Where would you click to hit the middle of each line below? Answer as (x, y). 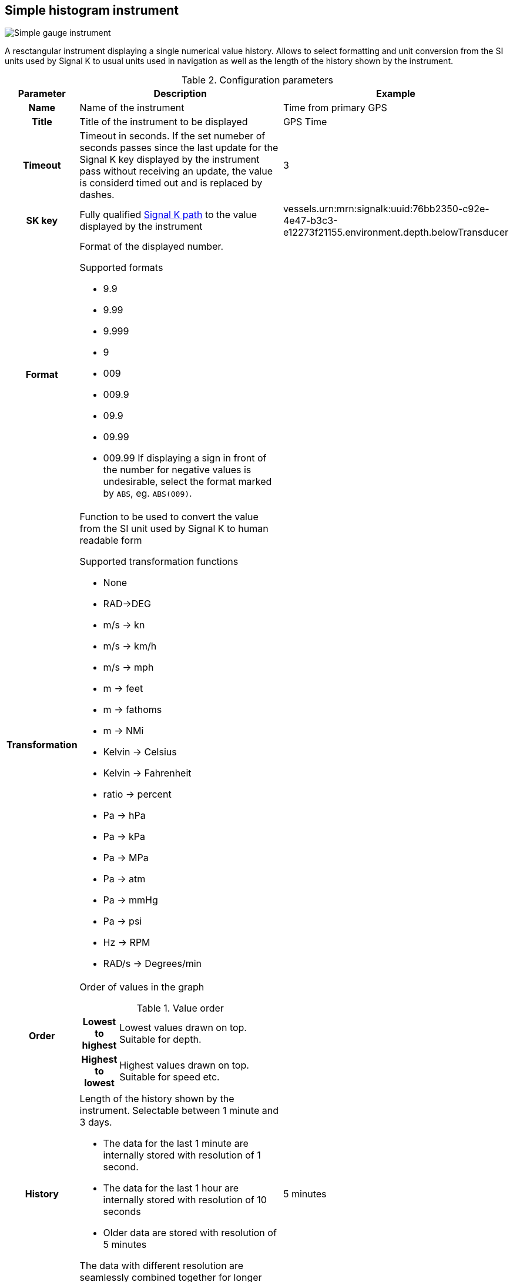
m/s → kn (124, 625)
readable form (111, 540)
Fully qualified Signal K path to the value (168, 215)
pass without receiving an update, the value (176, 171)
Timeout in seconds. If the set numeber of (172, 136)
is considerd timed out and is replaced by (171, 183)
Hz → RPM (127, 943)
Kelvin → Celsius (140, 752)
